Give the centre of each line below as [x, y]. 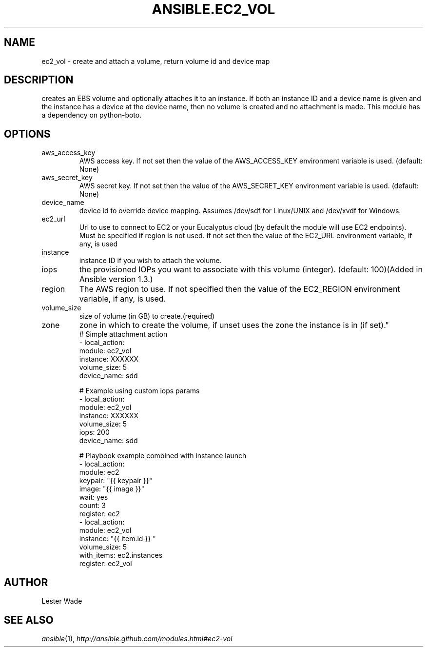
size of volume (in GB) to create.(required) [147, 316]
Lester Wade [62, 601]
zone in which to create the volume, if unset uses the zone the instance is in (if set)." [234, 325]
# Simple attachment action [123, 334]
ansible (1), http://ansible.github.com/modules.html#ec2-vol [137, 638]
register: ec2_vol [106, 564]
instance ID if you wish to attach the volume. [150, 261]
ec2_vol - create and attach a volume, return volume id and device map [156, 61]
